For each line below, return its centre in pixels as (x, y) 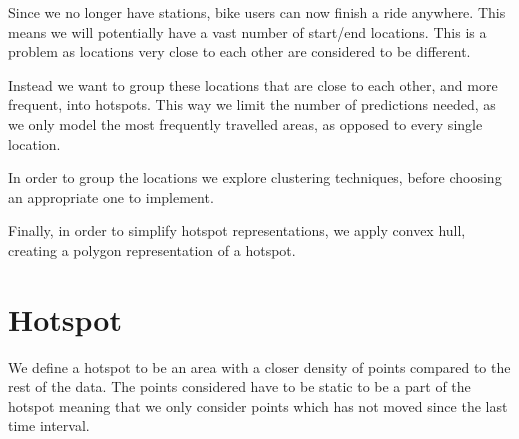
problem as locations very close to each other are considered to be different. (239, 51)
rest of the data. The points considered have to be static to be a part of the (239, 386)
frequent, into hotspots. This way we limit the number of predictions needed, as (252, 104)
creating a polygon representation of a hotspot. (152, 249)
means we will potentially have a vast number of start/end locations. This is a (247, 31)
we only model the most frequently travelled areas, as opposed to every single (245, 123)
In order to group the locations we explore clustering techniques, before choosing (255, 177)
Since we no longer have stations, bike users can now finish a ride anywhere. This (257, 12)
